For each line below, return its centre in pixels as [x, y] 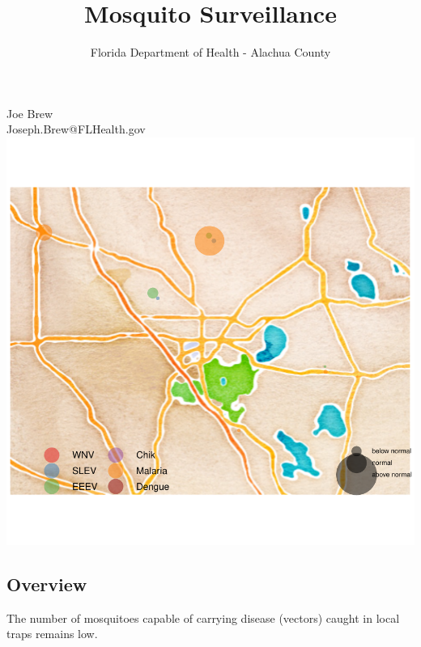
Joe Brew [30, 113]
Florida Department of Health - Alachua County [210, 52]
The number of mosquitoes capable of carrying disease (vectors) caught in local [203, 617]
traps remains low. [52, 634]
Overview [47, 584]
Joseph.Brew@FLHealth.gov [76, 129]
